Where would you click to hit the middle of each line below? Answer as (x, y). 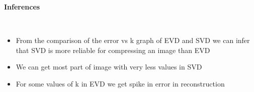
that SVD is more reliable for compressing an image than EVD (113, 50)
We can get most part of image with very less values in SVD (109, 67)
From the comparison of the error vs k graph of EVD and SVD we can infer (133, 40)
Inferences (22, 6)
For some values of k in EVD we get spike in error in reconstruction (120, 83)
